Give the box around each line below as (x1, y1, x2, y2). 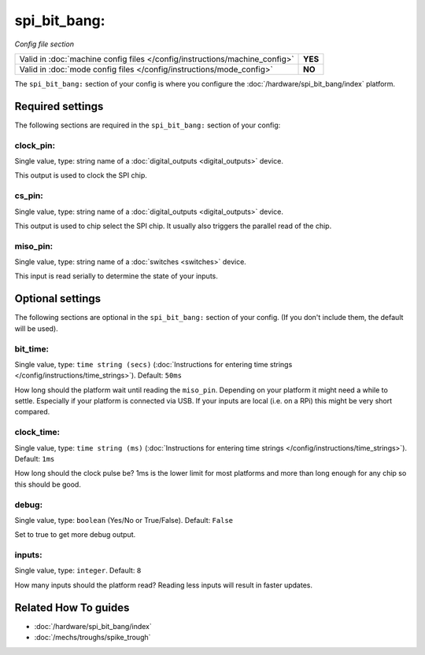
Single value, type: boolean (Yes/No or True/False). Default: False (14, 515, 234, 524)
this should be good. (14, 480, 82, 489)
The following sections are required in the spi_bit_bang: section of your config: (14, 120, 281, 130)
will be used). (14, 323, 58, 333)
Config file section (14, 39, 75, 49)
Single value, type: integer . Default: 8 (14, 566, 142, 576)
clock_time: (14, 427, 61, 438)
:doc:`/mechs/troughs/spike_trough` (34, 633, 151, 642)
